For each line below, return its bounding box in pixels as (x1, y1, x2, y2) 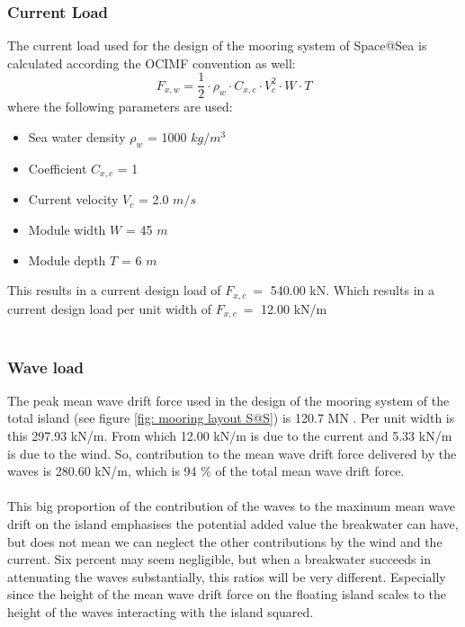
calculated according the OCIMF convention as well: (7, 53, 296, 72)
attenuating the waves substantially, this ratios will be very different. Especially (7, 567, 446, 586)
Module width (28, 219, 106, 238)
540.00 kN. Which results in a (270, 281, 434, 300)
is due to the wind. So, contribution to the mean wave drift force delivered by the (7, 443, 457, 462)
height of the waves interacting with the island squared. (7, 602, 314, 621)
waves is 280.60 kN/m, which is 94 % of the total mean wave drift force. (7, 461, 405, 480)
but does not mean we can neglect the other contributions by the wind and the (7, 532, 443, 551)
